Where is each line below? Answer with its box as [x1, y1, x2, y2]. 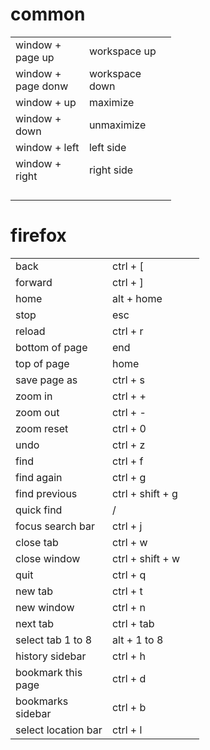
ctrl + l [112, 723, 143, 737]
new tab [15, 584, 53, 598]
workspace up [88, 44, 157, 58]
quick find [15, 503, 63, 517]
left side [88, 140, 127, 154]
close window [15, 551, 81, 565]
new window [15, 600, 75, 614]
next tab [15, 616, 55, 630]
